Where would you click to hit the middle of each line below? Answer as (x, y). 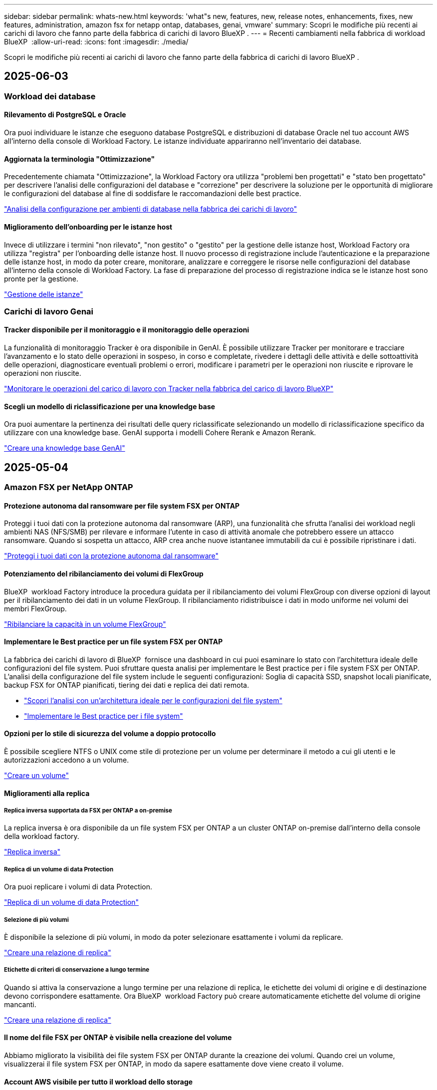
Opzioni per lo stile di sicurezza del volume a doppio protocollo (110, 734)
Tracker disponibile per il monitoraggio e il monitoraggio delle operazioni (127, 330)
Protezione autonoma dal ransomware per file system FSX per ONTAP (122, 506)
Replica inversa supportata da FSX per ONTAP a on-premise (88, 811)
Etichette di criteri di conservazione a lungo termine (77, 970)
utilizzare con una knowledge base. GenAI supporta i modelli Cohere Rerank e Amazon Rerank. (160, 433)
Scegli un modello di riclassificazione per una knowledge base (110, 406)
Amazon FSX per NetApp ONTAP (69, 487)
